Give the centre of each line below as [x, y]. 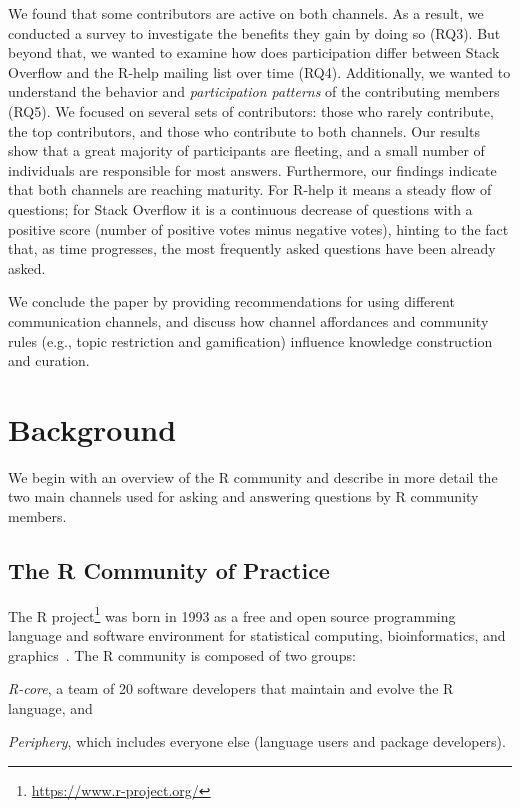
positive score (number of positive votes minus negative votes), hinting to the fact [258, 228]
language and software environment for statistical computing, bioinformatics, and [257, 635]
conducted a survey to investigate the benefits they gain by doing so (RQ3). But [254, 32]
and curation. [49, 360]
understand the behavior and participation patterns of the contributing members [254, 91]
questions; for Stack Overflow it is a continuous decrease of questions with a [240, 208]
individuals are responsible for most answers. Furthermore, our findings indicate [252, 169]
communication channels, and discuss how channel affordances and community [248, 320]
